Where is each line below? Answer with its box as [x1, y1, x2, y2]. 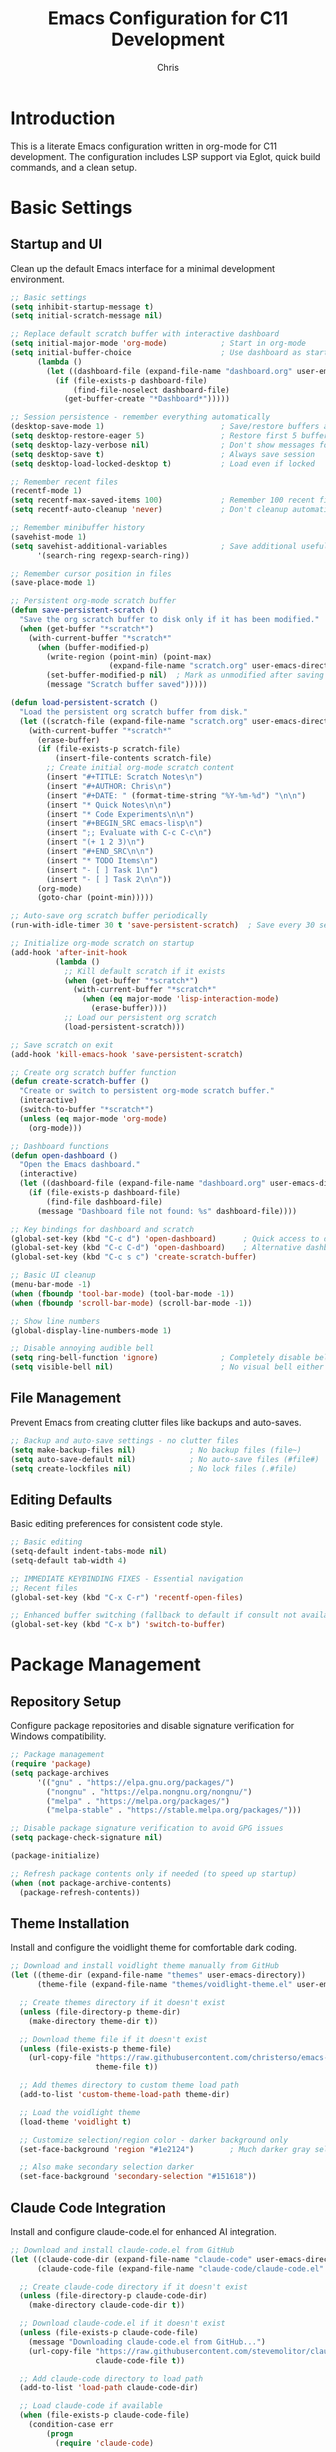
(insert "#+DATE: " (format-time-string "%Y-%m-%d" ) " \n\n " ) [46, 790, 307, 801]
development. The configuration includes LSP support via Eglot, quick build [10, 150, 321, 162]
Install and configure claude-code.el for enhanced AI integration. [10, 2225, 277, 2237]
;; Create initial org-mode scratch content [46, 763, 235, 773]
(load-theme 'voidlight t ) [19, 2117, 132, 2127]
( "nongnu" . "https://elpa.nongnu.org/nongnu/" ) [46, 1787, 253, 1797]
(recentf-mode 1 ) [10, 486, 83, 496]
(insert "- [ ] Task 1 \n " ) [46, 865, 159, 875]
